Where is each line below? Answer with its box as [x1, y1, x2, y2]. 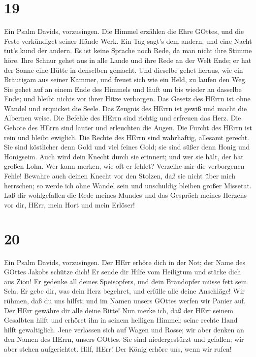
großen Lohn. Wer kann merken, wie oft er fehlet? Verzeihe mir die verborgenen [4, 161, 245, 171]
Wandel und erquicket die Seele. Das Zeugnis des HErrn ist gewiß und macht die [4, 103, 247, 113]
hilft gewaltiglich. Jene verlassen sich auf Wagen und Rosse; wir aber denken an [4, 324, 244, 334]
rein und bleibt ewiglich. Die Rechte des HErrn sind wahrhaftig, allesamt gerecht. [4, 132, 250, 142]
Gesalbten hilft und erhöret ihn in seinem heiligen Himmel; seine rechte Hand [4, 315, 238, 325]
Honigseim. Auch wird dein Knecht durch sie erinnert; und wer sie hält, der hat [4, 151, 244, 161]
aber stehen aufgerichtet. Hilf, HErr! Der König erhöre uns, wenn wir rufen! [4, 343, 232, 354]
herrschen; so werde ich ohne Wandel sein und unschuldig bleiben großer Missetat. [4, 180, 252, 190]
